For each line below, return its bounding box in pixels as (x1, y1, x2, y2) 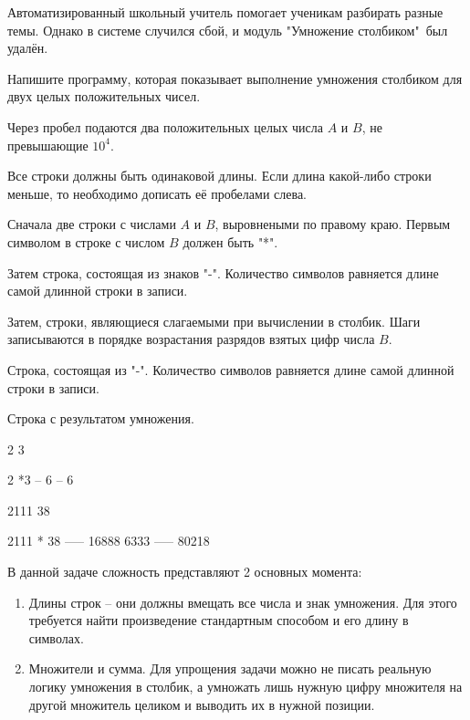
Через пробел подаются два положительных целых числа (7, 117, 323, 136)
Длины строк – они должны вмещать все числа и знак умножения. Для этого (28, 592, 457, 611)
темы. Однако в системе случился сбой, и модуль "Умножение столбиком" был (7, 20, 448, 39)
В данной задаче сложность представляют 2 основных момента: (7, 562, 362, 581)
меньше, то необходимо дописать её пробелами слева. (7, 183, 307, 203)
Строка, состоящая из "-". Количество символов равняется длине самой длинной (7, 360, 454, 379)
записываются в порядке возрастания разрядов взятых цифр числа (7, 329, 375, 349)
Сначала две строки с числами (7, 214, 176, 234)
